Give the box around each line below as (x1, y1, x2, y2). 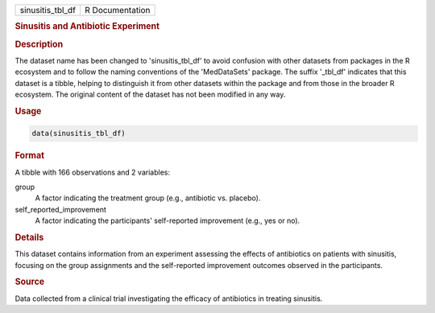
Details (14, 232, 44, 243)
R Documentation (85, 5, 151, 15)
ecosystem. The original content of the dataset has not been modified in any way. (14, 89, 286, 100)
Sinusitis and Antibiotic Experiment (14, 21, 160, 32)
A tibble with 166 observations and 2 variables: (14, 167, 171, 177)
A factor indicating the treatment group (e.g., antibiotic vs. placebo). (35, 193, 261, 203)
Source (14, 276, 45, 287)
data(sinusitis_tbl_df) (31, 129, 126, 138)
